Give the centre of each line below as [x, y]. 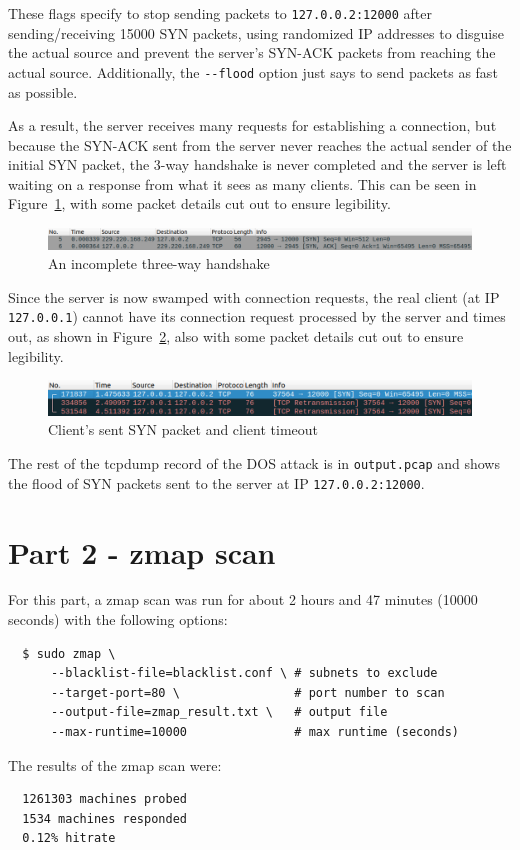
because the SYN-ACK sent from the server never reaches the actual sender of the [260, 144]
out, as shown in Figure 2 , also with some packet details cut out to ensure [236, 336]
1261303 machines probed [104, 799]
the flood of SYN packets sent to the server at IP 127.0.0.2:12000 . [216, 482]
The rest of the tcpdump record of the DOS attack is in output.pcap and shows [254, 463]
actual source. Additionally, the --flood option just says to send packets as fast [253, 71]
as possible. [43, 91]
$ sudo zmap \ [69, 653]
